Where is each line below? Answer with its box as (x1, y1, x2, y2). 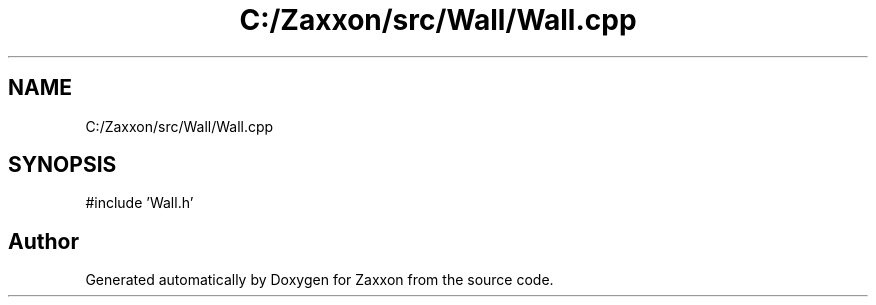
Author (8, 228, 79, 254)
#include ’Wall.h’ (85, 194, 194, 212)
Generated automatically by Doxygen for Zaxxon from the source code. (85, 271, 554, 289)
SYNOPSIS (8, 152, 117, 178)
